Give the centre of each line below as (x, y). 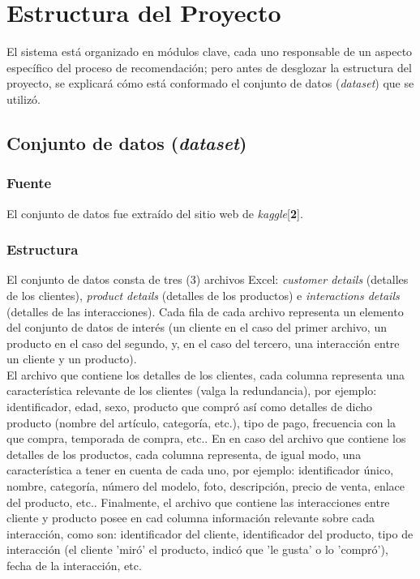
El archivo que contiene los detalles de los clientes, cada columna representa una (206, 374)
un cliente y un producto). (72, 359)
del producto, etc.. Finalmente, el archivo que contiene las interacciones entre (198, 502)
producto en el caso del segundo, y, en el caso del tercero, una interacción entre (203, 343)
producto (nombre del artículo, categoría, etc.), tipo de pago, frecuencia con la (201, 422)
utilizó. (24, 99)
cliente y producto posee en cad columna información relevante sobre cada (191, 518)
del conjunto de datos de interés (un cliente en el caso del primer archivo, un (197, 327)
